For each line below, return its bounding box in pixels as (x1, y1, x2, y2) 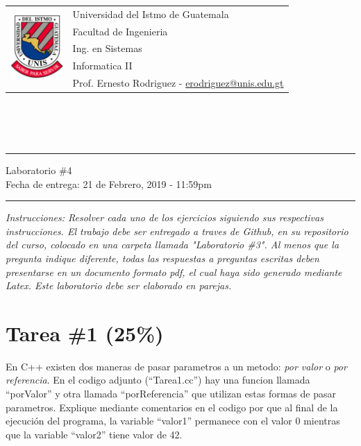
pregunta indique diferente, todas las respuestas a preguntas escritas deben (6, 250, 319, 265)
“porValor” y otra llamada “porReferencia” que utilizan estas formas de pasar (6, 386, 336, 401)
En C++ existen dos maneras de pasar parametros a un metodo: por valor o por (6, 359, 347, 373)
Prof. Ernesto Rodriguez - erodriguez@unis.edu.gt (72, 76, 284, 90)
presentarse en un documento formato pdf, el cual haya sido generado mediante (6, 264, 342, 279)
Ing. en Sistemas (72, 41, 142, 55)
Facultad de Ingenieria (72, 24, 168, 38)
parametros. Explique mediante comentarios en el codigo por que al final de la (6, 400, 338, 414)
